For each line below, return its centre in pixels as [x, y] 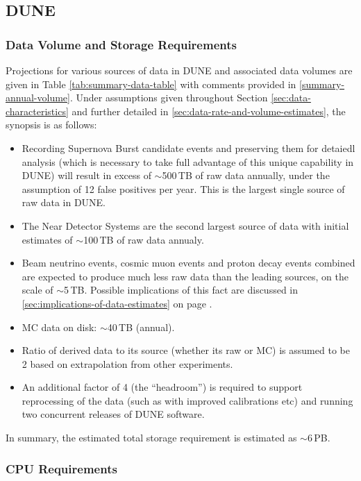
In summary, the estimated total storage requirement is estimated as [151, 438]
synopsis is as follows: [51, 125]
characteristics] [37, 111]
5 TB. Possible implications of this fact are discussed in [181, 290]
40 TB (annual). [141, 327]
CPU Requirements [61, 468]
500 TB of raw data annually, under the [246, 175]
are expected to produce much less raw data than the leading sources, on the [185, 276]
